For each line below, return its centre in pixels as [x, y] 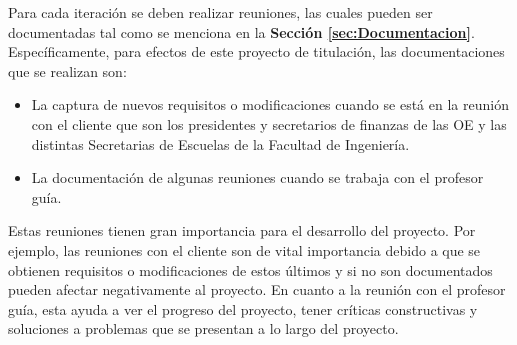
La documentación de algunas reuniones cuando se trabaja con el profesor [257, 177]
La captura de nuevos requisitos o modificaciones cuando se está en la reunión [270, 104]
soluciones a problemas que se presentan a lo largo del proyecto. [203, 328]
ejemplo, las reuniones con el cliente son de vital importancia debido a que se [244, 249]
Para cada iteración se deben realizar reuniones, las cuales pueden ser [220, 12]
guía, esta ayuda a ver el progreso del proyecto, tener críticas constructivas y [243, 308]
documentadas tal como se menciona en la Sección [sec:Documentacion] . [241, 31]
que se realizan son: [67, 70]
